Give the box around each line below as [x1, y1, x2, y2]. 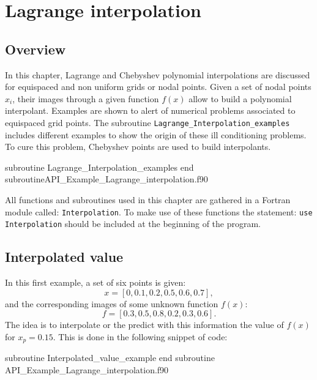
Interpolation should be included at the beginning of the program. [5, 217, 261, 230]
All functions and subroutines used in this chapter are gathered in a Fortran [5, 193, 291, 206]
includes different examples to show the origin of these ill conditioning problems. [5, 128, 307, 141]
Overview [5, 39, 66, 58]
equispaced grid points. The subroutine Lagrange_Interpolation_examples [5, 116, 290, 129]
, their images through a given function [12, 92, 159, 105]
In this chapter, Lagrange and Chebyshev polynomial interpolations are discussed [5, 68, 310, 81]
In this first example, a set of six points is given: [5, 276, 186, 289]
